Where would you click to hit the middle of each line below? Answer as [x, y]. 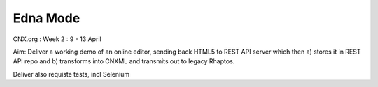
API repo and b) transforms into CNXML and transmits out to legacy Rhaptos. [124, 61]
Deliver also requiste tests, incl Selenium [71, 74]
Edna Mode [47, 18]
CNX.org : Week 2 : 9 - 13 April [57, 39]
